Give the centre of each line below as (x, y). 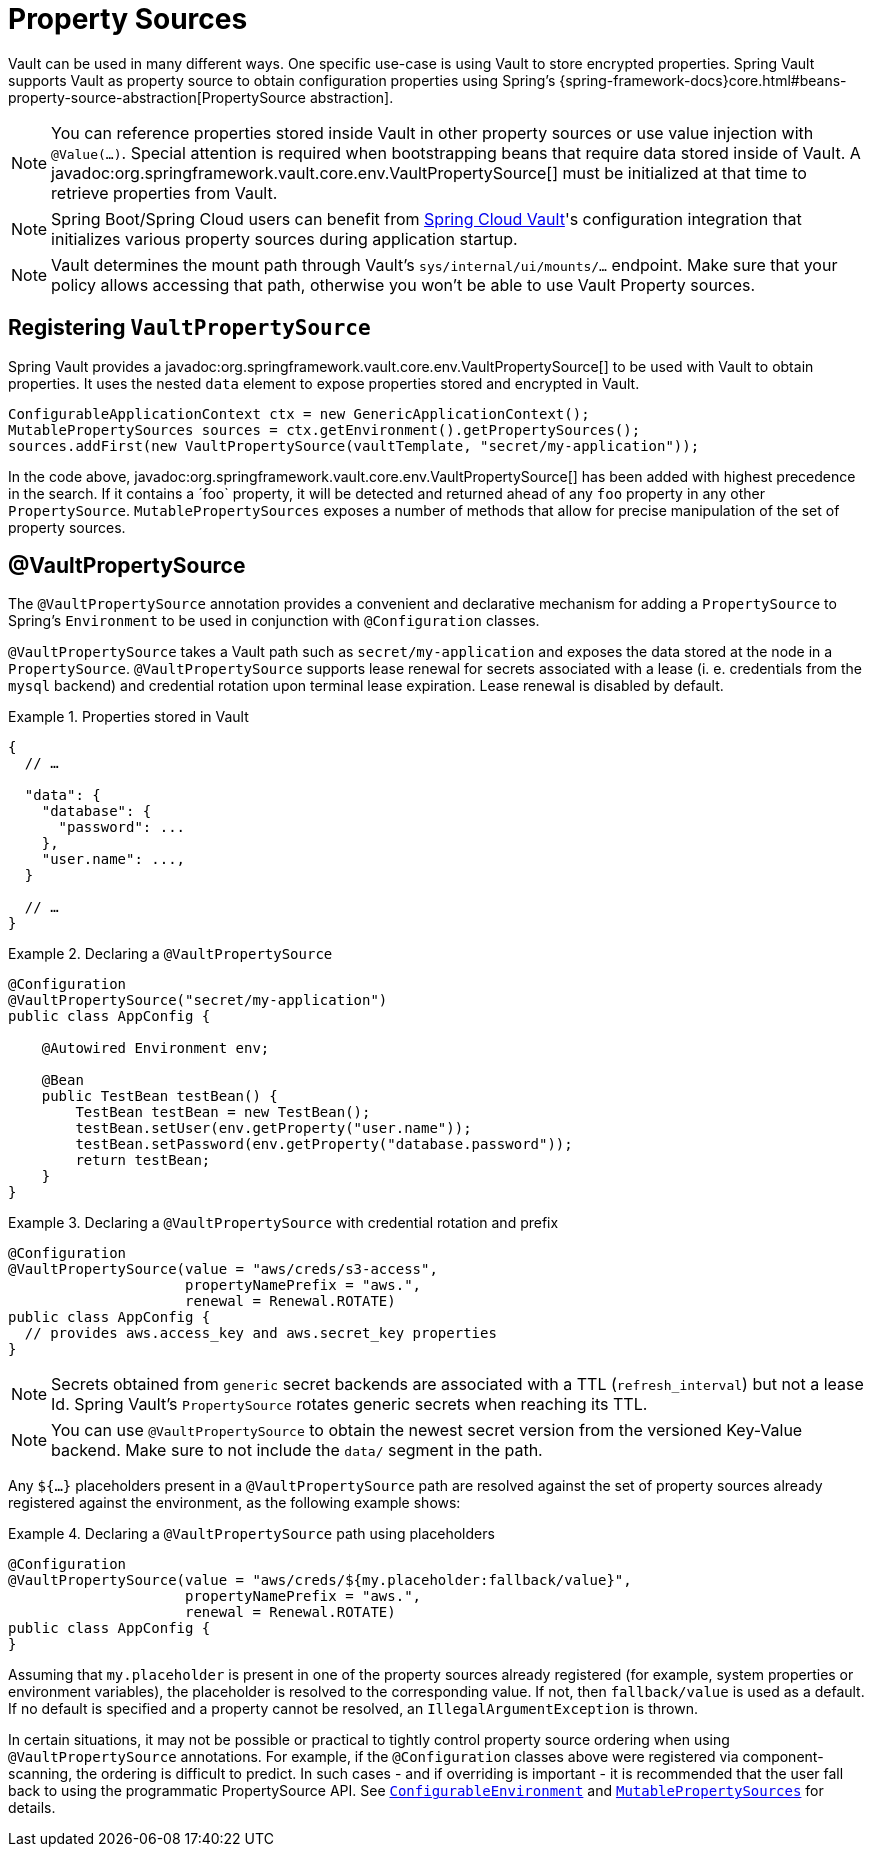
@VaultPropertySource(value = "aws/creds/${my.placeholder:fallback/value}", (320, 1580)
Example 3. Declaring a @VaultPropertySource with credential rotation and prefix (283, 1223)
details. (32, 1808)
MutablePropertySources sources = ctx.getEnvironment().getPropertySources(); (324, 429)
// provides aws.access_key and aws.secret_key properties (260, 1333)
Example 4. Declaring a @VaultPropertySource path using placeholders (251, 1534)
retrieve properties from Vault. (164, 192)
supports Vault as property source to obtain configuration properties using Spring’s (282, 80)
